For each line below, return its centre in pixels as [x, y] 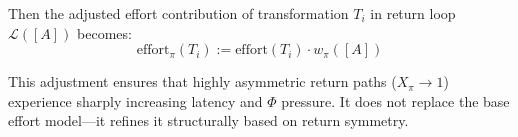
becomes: [104, 32]
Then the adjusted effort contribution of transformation [178, 13]
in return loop [413, 13]
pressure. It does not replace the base [395, 100]
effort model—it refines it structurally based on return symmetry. [208, 120]
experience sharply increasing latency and [135, 100]
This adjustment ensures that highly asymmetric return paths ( [202, 81]
